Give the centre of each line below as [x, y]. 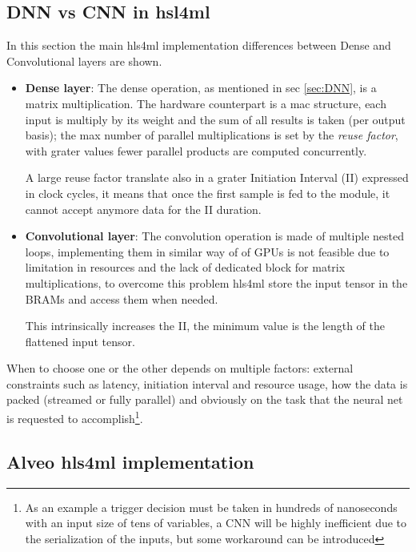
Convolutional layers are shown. [84, 60]
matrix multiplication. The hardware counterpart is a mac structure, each [206, 103]
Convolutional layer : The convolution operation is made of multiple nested [214, 236]
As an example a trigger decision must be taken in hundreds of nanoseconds [211, 507]
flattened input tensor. [80, 341]
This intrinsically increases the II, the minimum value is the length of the [205, 326]
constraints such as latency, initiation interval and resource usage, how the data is [207, 383]
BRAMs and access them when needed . [122, 298]
